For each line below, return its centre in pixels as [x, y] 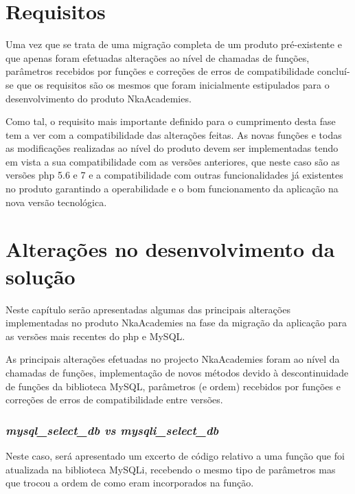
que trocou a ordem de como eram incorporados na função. [130, 483]
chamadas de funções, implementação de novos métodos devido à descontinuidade [177, 372]
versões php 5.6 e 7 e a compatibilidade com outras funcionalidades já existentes [174, 175]
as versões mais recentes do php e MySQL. [95, 336]
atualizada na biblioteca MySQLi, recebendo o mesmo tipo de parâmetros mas [171, 469]
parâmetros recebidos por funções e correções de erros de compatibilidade [160, 71]
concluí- [334, 71]
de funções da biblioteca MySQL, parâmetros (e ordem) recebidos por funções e [173, 386]
